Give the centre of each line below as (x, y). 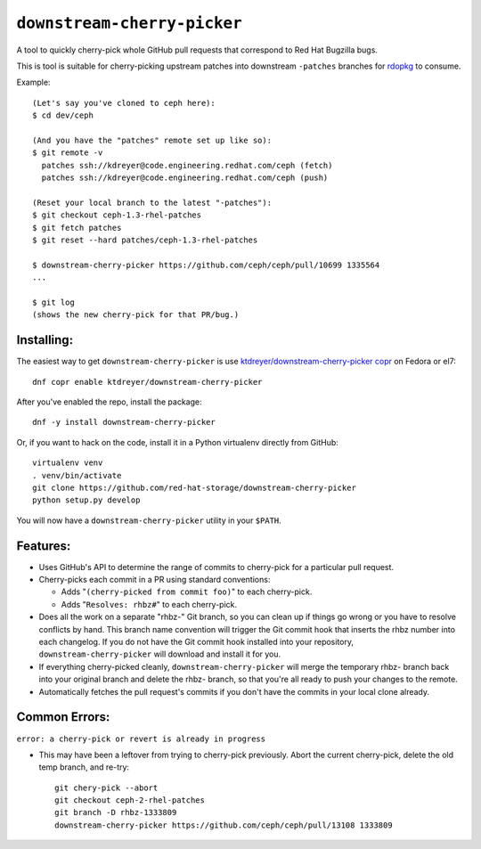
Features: (44, 546)
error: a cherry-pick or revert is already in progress (141, 739)
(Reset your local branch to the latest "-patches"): (152, 202)
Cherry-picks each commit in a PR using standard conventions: (155, 580)
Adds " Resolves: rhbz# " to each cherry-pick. (149, 604)
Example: (33, 82)
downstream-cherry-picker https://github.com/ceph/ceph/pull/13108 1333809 (224, 825)
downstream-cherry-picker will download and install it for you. (160, 654)
